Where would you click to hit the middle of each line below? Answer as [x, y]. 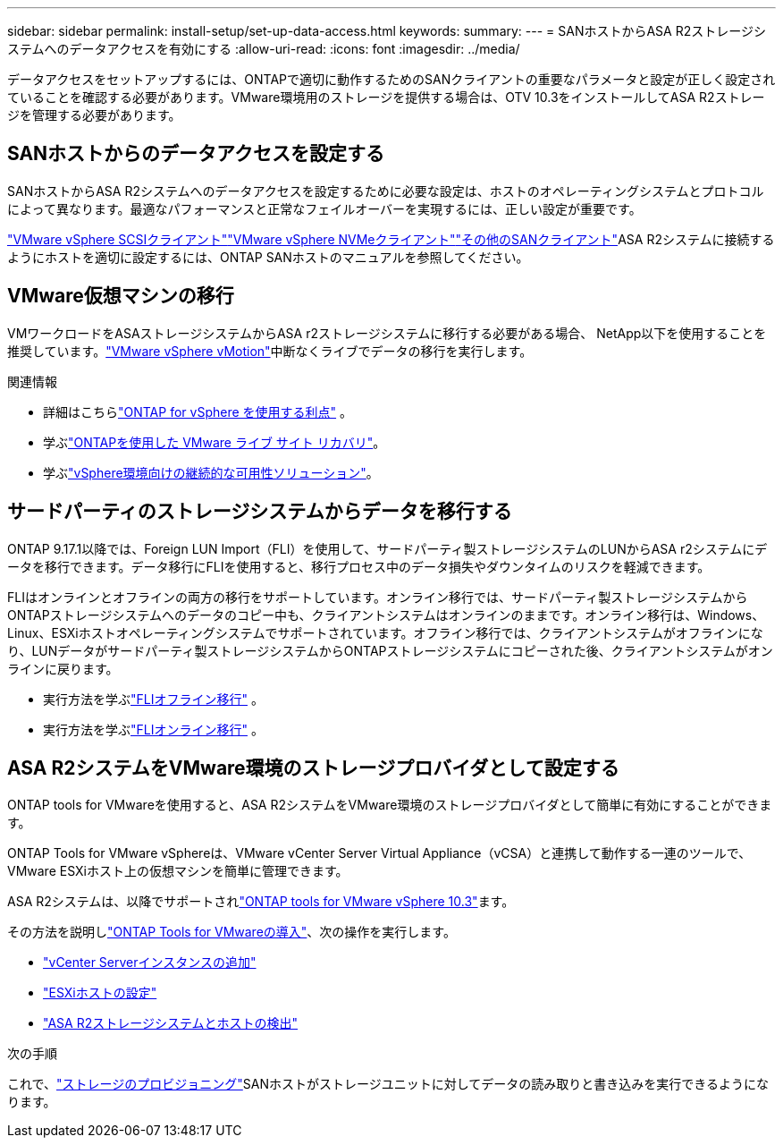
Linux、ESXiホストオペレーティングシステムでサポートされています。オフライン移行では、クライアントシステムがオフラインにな [385, 632]
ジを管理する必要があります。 [94, 115]
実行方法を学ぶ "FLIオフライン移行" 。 [153, 699]
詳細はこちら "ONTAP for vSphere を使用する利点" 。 [198, 411]
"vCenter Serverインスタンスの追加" [150, 963]
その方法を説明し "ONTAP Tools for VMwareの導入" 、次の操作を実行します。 [232, 932]
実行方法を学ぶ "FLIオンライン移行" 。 [153, 729]
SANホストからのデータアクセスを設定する [196, 154]
